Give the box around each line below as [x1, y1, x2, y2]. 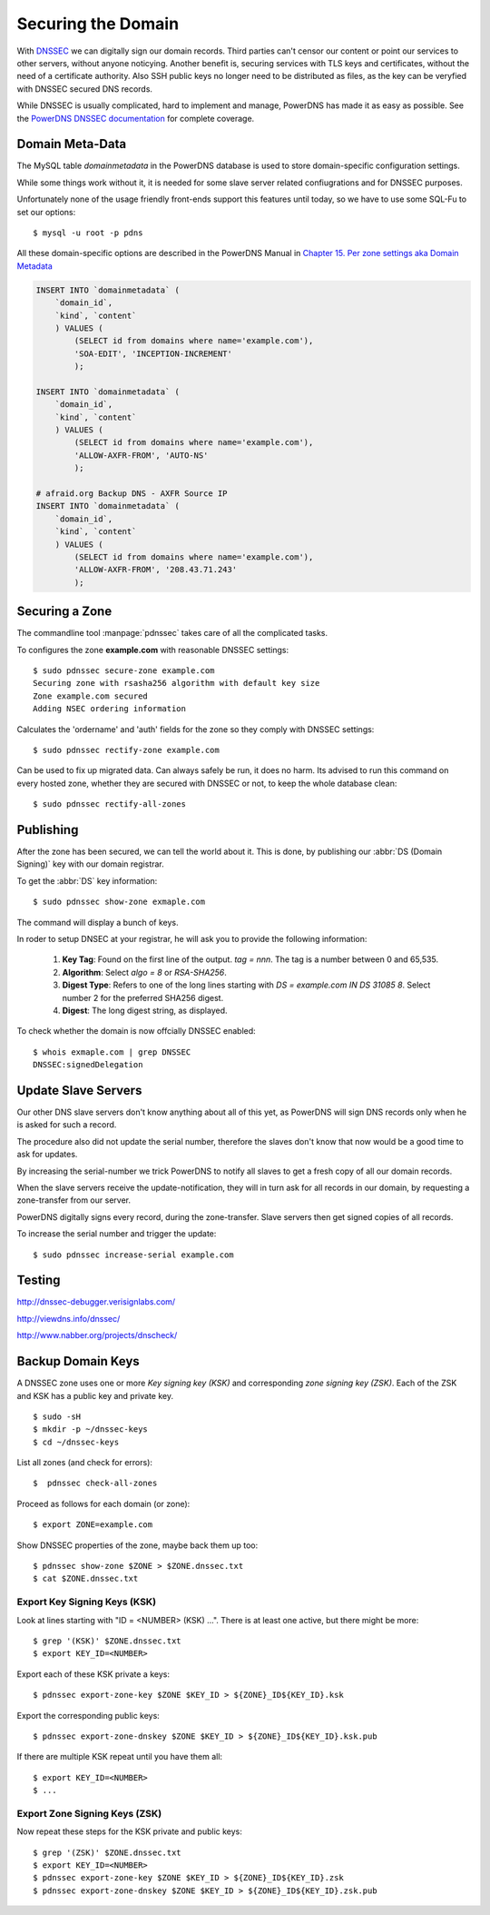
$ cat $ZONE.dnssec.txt [33, 1573, 139, 1584]
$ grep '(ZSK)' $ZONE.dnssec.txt [33, 1847, 181, 1858]
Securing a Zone [16, 604, 113, 620]
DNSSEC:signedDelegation [33, 1059, 143, 1070]
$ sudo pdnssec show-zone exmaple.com [33, 897, 206, 908]
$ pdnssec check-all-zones [33, 1478, 158, 1489]
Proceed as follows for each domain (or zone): [16, 1498, 191, 1509]
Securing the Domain [16, 14, 180, 34]
